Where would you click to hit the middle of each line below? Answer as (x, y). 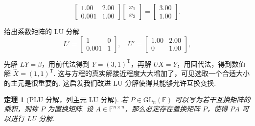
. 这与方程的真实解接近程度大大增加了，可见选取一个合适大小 (152, 73)
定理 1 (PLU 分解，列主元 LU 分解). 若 (66, 99)
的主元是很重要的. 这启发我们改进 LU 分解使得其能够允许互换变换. (110, 83)
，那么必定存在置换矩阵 (163, 109)
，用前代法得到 (65, 63)
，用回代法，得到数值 (211, 63)
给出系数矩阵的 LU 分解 (42, 31)
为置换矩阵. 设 (70, 109)
